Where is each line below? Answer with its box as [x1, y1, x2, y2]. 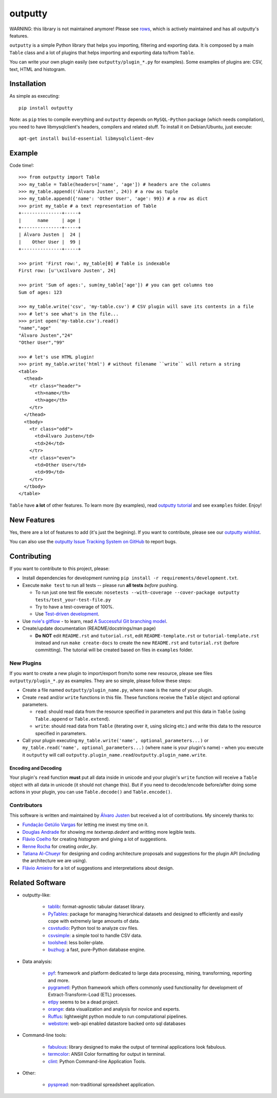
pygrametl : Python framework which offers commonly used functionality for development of [48, 984, 243, 991]
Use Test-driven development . [35, 611, 100, 617]
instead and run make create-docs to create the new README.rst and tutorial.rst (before [35, 639, 239, 646]
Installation [9, 80, 46, 88]
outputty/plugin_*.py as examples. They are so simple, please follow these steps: [9, 678, 192, 684]
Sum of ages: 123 [18, 289, 62, 295]
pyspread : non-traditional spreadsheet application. [48, 1082, 155, 1088]
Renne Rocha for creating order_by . [22, 843, 97, 849]
